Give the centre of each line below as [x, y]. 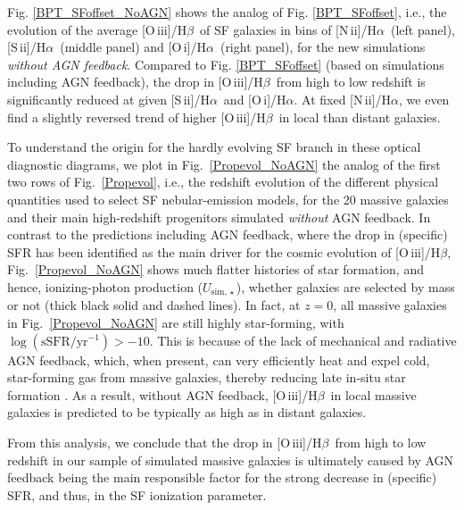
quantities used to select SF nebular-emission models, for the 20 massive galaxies [228, 199]
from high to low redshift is [351, 82]
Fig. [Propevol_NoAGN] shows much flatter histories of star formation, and [215, 269]
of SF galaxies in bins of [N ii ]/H [289, 29]
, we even [424, 99]
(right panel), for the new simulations [323, 47]
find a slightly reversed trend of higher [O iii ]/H [137, 117]
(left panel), [423, 29]
